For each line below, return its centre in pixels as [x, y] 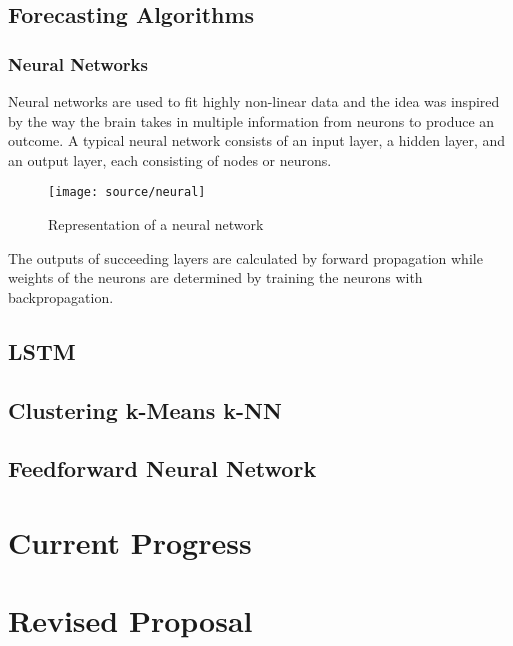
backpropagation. [61, 296]
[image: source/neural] [127, 192]
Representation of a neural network [156, 224]
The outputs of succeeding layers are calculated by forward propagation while [245, 257]
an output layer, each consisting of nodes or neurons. [170, 159]
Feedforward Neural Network [162, 468]
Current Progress [130, 541]
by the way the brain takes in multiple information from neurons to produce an [251, 120]
